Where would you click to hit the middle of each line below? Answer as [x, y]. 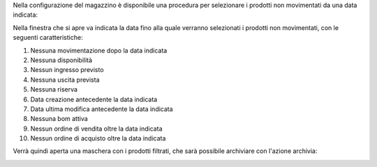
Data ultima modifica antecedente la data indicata [102, 109]
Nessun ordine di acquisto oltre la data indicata [98, 138]
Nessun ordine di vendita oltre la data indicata [96, 129]
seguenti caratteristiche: [48, 38]
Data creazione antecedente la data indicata [94, 99]
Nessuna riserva [54, 89]
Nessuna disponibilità [61, 60]
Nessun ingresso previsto [67, 70]
